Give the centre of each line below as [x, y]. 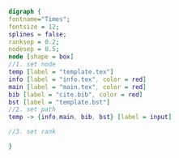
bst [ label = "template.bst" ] [60, 102]
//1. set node [32, 65]
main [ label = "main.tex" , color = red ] [78, 87]
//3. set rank [32, 132]
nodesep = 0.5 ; [34, 49]
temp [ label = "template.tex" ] [61, 72]
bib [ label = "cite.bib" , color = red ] [76, 94]
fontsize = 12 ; [34, 27]
